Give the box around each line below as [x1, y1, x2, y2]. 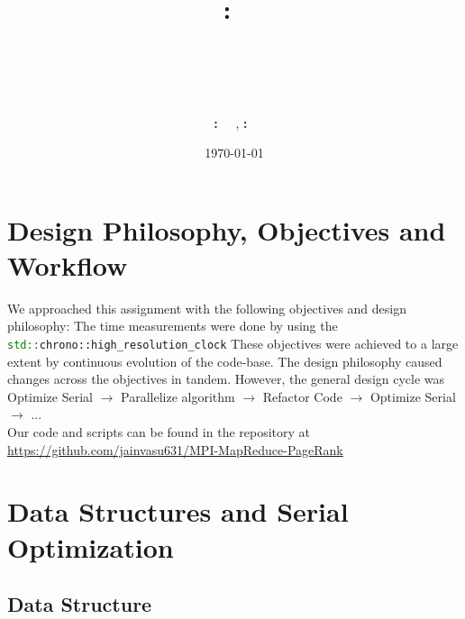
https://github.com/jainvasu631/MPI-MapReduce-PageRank [7, 440, 343, 459]
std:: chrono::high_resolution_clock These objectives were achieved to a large [7, 334, 459, 352]
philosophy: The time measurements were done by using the [7, 316, 338, 335]
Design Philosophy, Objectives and [7, 211, 446, 248]
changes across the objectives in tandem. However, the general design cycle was [7, 369, 445, 388]
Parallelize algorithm [121, 387, 235, 405]
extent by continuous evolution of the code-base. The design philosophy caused [7, 351, 442, 370]
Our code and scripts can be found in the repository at [7, 423, 311, 441]
